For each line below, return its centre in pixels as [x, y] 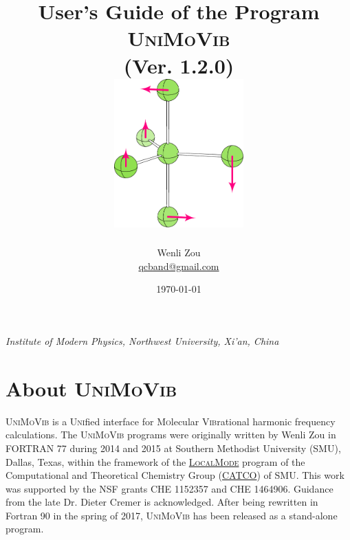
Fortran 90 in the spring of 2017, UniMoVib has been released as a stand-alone [172, 515]
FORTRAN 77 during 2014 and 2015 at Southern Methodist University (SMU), [173, 448]
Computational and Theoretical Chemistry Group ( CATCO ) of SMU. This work [175, 475]
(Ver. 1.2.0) [179, 65]
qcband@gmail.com [179, 266]
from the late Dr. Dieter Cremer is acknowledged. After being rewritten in [162, 502]
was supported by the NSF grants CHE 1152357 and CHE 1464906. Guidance [169, 488]
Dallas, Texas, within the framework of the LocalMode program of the [155, 461]
